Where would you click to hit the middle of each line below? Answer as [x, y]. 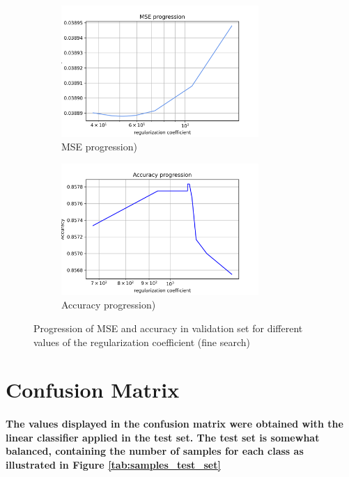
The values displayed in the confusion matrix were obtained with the [174, 424]
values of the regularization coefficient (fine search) [142, 342]
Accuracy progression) [109, 305]
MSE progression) [99, 147]
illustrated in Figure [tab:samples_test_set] [113, 464]
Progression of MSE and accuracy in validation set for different [168, 328]
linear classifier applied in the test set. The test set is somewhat [163, 437]
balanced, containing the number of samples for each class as [155, 451]
